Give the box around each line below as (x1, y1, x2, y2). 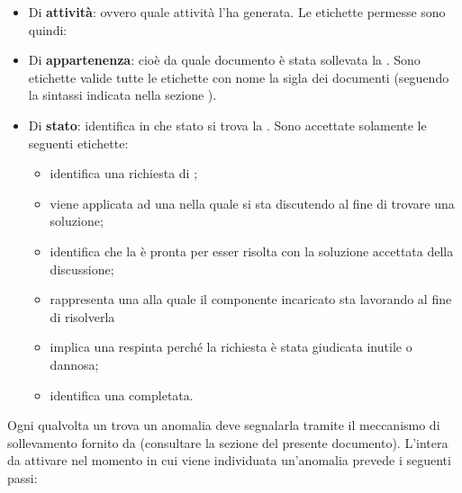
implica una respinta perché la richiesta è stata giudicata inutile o (50, 337, 412, 356)
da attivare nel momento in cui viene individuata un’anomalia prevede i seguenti (7, 451, 451, 470)
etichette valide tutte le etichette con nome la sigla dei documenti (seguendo (28, 67, 449, 86)
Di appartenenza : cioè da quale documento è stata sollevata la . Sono (28, 50, 421, 69)
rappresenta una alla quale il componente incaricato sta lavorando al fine (50, 290, 452, 309)
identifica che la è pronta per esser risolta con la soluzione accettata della (50, 241, 454, 260)
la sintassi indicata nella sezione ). (28, 85, 217, 104)
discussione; (50, 259, 114, 278)
